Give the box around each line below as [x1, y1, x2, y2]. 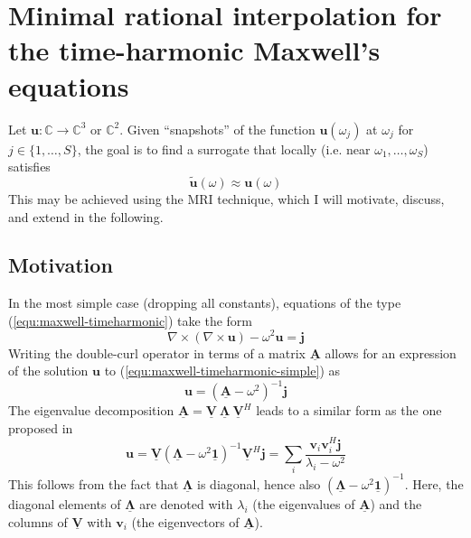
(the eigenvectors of [131, 512, 240, 531]
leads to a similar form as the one [256, 401, 442, 420]
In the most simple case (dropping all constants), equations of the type [8, 293, 401, 312]
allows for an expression [325, 343, 457, 362]
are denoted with [139, 494, 233, 513]
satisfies [8, 157, 51, 176]
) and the [370, 494, 422, 513]
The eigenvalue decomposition [8, 401, 174, 420]
